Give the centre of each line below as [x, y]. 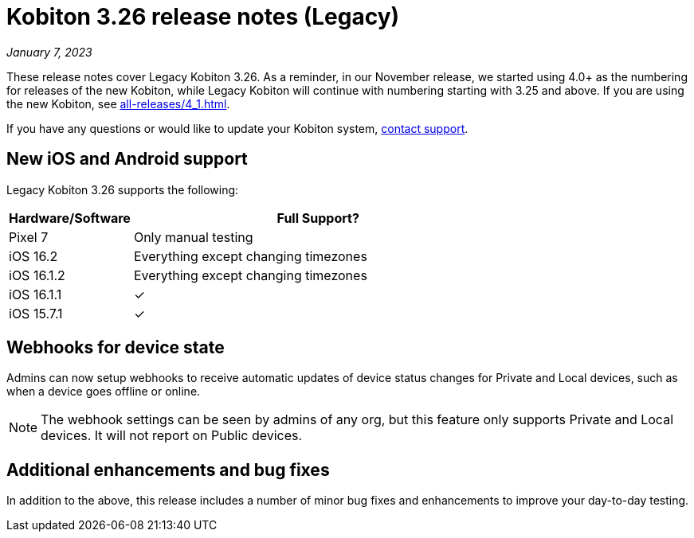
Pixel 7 [29, 237]
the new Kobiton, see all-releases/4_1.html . [118, 103]
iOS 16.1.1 [35, 294]
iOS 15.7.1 [36, 313]
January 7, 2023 [49, 52]
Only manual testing [193, 237]
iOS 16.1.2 [37, 275]
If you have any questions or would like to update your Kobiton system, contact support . [237, 128]
